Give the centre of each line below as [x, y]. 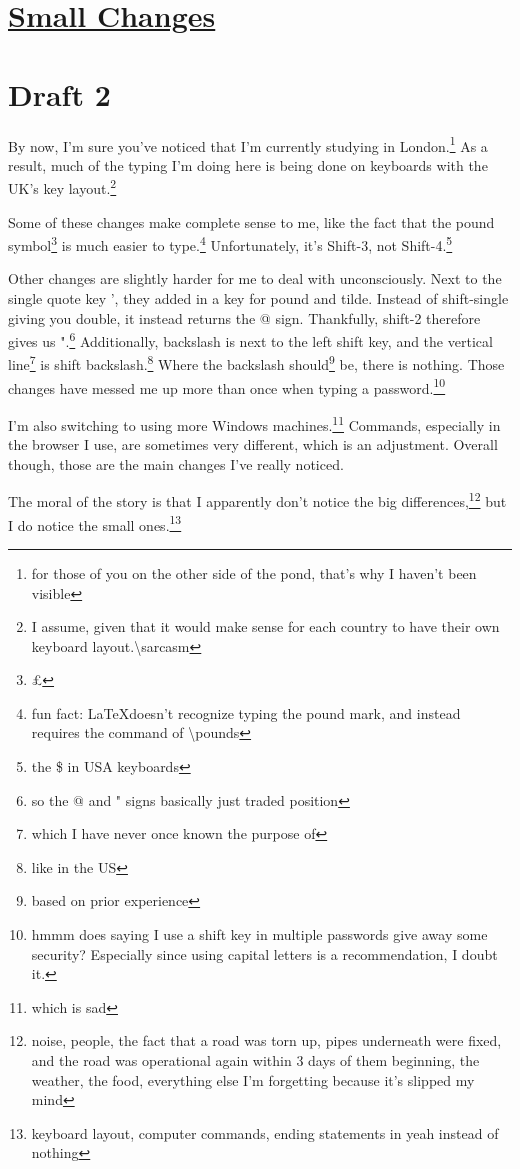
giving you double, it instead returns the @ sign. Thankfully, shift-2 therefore [244, 317]
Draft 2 [59, 93]
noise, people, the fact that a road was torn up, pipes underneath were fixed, [266, 1040]
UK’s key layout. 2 [62, 186]
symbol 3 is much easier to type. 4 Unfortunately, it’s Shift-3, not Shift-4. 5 [230, 243]
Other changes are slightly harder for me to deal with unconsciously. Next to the [255, 278]
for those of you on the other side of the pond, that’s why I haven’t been [254, 572]
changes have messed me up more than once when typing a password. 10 [227, 386]
